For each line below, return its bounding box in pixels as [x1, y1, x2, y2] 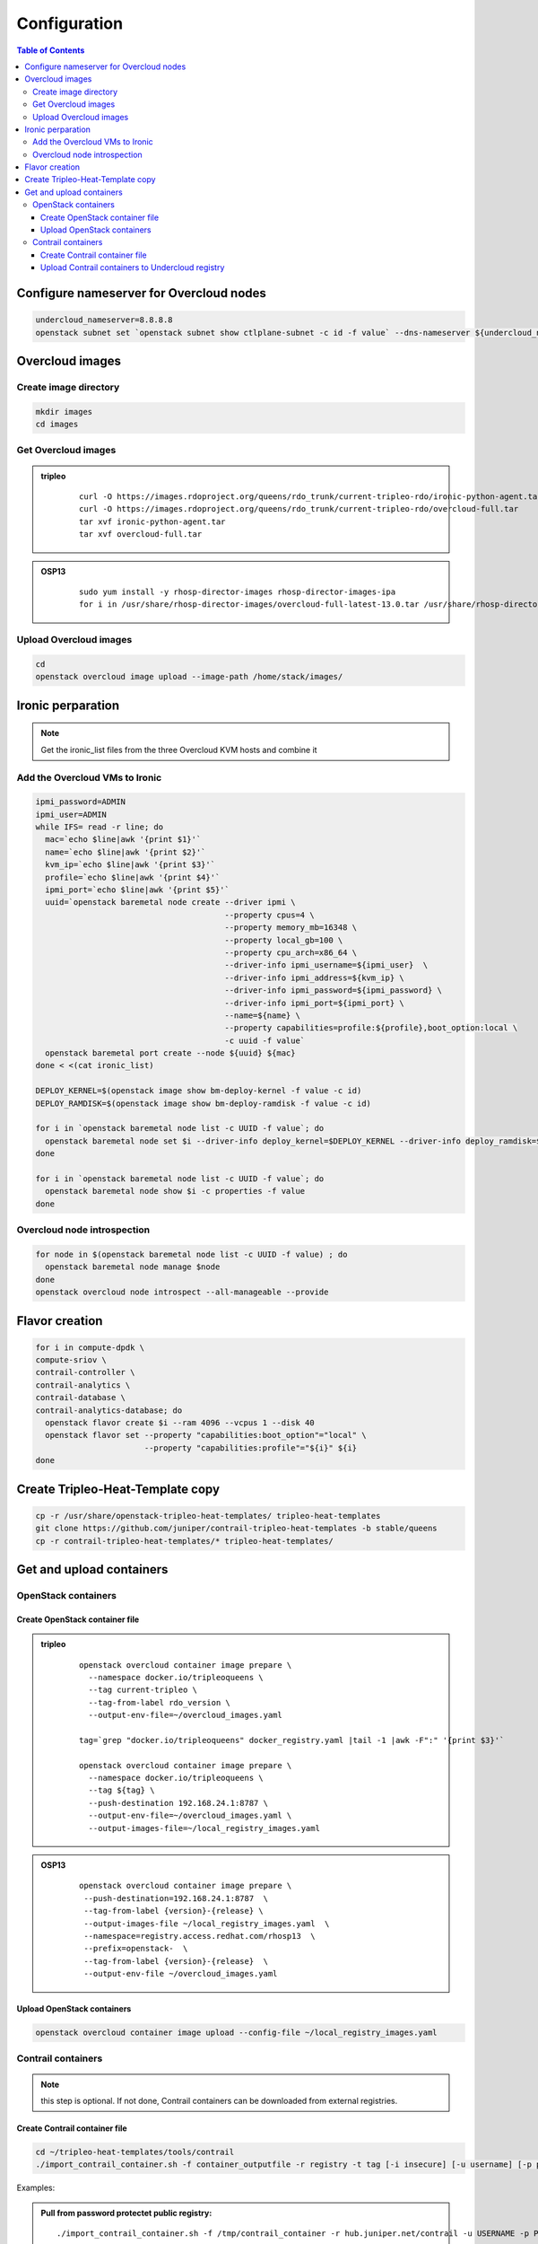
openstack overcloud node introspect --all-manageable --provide [35, 1287, 329, 1297]
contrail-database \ [35, 1392, 126, 1403]
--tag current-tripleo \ [88, 1685, 197, 1696]
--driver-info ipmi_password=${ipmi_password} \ [224, 986, 443, 995]
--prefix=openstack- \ [83, 1943, 188, 1954]
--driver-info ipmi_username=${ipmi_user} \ [224, 960, 429, 970]
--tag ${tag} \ [88, 1785, 155, 1795]
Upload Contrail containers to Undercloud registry [40, 262, 225, 273]
